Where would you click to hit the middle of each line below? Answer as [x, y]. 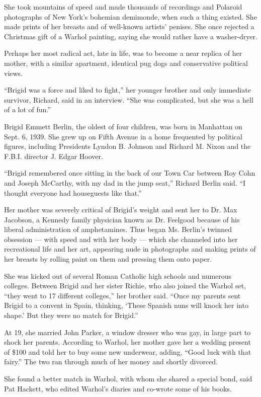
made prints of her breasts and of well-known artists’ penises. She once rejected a [129, 26]
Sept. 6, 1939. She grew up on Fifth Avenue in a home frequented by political [123, 136]
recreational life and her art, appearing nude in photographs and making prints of [130, 249]
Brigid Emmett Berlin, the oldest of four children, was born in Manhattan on [123, 126]
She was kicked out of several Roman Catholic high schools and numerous [118, 275]
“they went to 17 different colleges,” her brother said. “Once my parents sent [122, 295]
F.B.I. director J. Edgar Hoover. [54, 156]
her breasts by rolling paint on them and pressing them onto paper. [108, 259]
